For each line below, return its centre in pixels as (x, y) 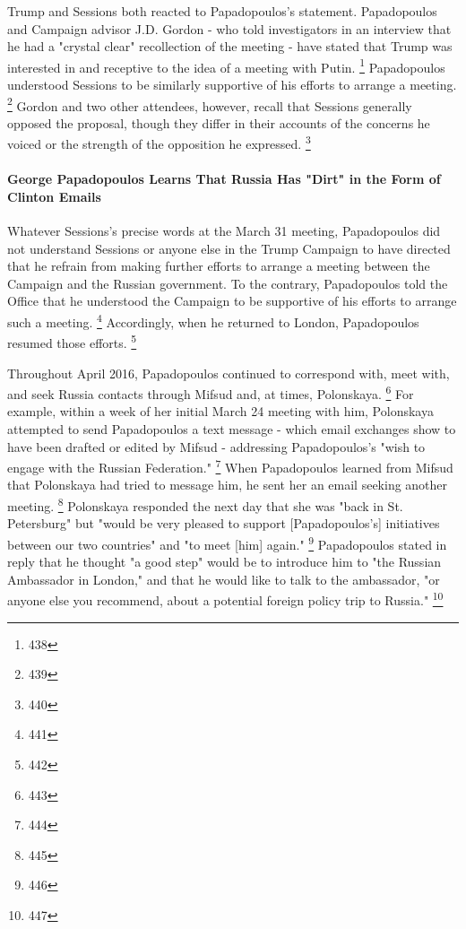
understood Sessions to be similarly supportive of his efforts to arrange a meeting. (232, 85)
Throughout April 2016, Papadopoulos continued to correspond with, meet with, (229, 373)
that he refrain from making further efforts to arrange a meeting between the (219, 266)
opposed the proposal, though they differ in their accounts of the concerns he (219, 122)
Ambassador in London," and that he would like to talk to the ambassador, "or (224, 579)
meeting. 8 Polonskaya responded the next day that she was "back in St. (205, 504)
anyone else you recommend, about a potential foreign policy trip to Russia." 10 (225, 599)
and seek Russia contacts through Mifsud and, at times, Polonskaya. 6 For (211, 392)
